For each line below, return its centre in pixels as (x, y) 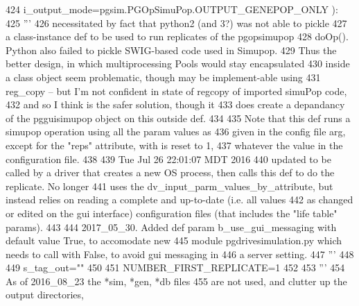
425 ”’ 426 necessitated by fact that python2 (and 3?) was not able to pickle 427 (176, 23)
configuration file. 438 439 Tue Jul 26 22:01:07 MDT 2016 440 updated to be (168, 159)
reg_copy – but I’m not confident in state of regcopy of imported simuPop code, (176, 91)
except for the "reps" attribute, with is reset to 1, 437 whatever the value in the (174, 145)
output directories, (45, 295)
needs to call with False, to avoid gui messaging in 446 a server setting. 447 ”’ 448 (180, 254)
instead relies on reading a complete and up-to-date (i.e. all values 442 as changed (179, 199)
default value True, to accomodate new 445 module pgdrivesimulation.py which (174, 240)
